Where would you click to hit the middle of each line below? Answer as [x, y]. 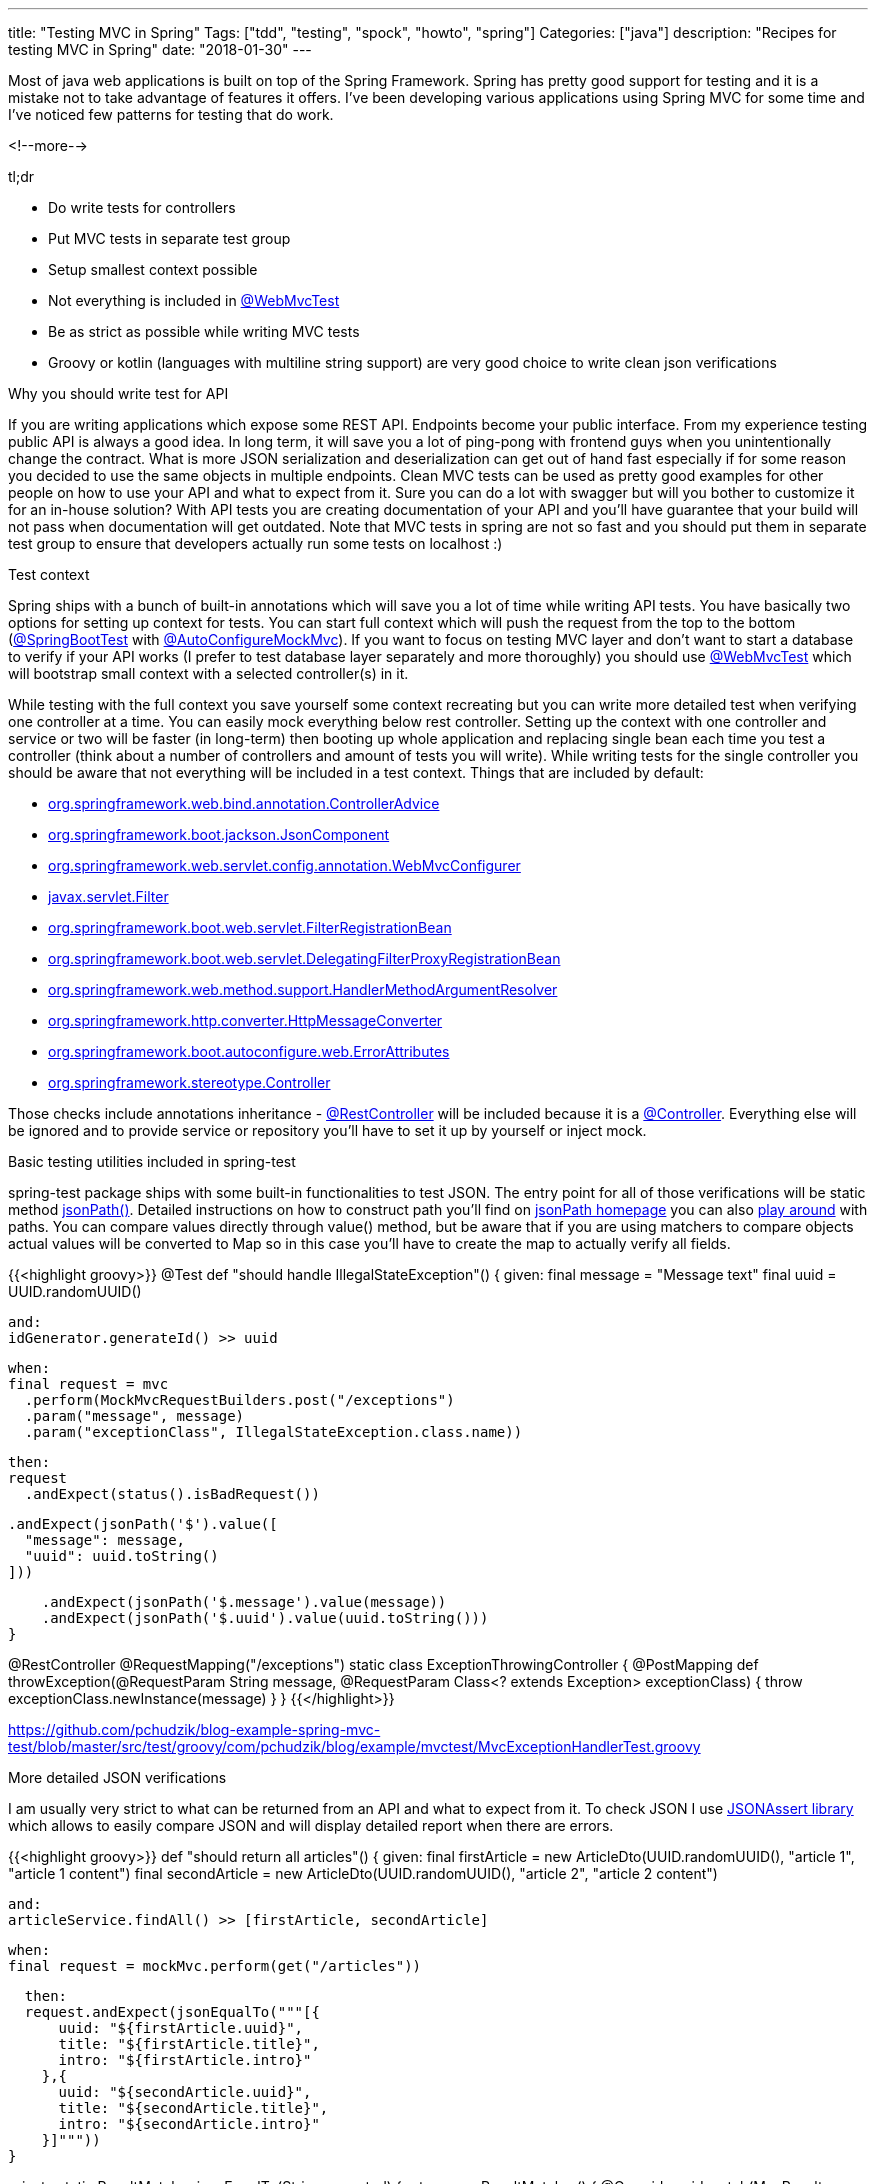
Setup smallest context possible [153, 269]
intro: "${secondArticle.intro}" [189, 2124]
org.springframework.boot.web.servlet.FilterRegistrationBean [250, 927]
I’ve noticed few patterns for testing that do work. [171, 114]
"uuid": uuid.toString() [121, 1556]
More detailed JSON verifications [117, 1777]
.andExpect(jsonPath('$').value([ [143, 1524]
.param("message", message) [134, 1416]
